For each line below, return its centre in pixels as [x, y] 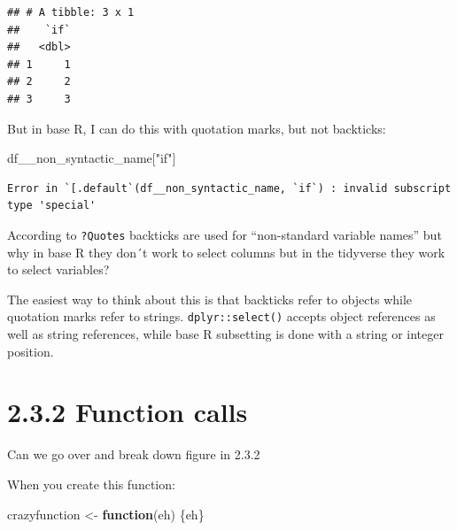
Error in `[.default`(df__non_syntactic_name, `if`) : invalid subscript [229, 188]
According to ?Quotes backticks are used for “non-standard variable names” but [225, 234]
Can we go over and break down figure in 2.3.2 [134, 454]
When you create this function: [91, 484]
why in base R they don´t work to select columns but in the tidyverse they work [226, 252]
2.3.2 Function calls [128, 412]
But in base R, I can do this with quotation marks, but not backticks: [197, 128]
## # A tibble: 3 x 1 [71, 12]
